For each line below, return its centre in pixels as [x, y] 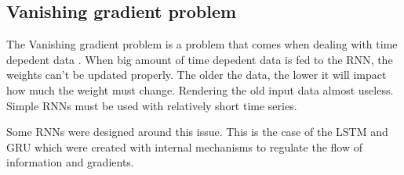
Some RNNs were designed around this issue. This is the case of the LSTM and [197, 132]
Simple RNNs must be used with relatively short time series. [152, 105]
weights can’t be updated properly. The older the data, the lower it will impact [197, 75]
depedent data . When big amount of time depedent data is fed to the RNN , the [200, 59]
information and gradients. [70, 162]
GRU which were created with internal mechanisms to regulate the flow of [184, 146]
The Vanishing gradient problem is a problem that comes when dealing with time [202, 44]
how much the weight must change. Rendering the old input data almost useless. [200, 89]
